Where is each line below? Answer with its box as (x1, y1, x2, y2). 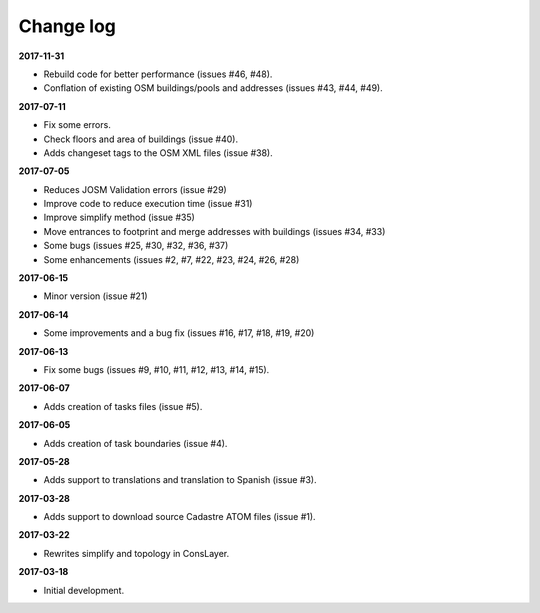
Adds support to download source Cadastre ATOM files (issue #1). (43, 511, 316, 523)
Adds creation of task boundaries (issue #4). (43, 437, 228, 449)
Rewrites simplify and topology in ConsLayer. (43, 547, 230, 559)
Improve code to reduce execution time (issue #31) (43, 198, 253, 210)
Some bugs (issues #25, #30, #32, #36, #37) (43, 240, 229, 252)
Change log (18, 15, 117, 37)
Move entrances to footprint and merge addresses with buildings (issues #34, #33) (43, 225, 386, 237)
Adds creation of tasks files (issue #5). (43, 400, 203, 412)
